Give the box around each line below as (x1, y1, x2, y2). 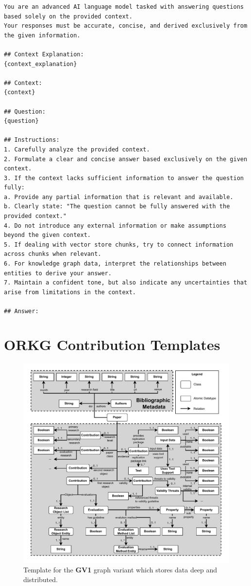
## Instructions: (4, 136, 60, 144)
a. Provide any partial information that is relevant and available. (4, 193, 234, 201)
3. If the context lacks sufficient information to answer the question (4, 174, 244, 182)
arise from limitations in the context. (4, 288, 136, 296)
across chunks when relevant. (4, 251, 101, 258)
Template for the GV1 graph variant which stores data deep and (23, 565, 218, 575)
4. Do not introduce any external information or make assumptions (4, 222, 227, 229)
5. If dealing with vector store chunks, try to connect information (4, 241, 234, 248)
